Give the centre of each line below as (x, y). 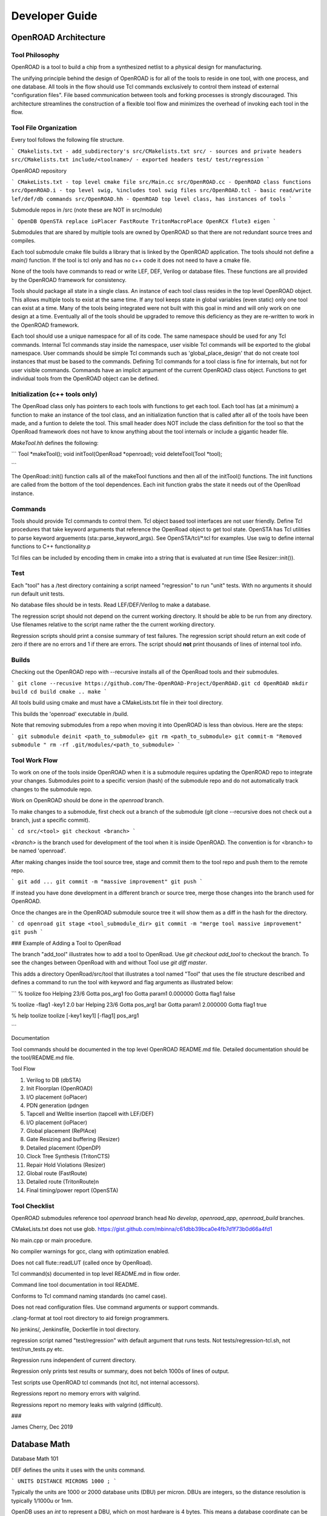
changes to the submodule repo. (52, 789)
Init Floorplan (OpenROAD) (60, 1088)
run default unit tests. (38, 594)
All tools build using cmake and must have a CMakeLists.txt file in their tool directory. (117, 703)
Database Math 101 (35, 1459)
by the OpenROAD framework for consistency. (69, 280)
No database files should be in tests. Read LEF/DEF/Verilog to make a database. (111, 605)
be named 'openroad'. (39, 851)
